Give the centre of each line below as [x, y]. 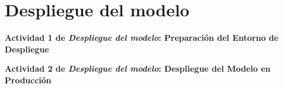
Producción [28, 80]
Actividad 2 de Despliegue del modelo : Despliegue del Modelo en [138, 68]
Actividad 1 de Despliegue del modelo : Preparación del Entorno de [142, 38]
